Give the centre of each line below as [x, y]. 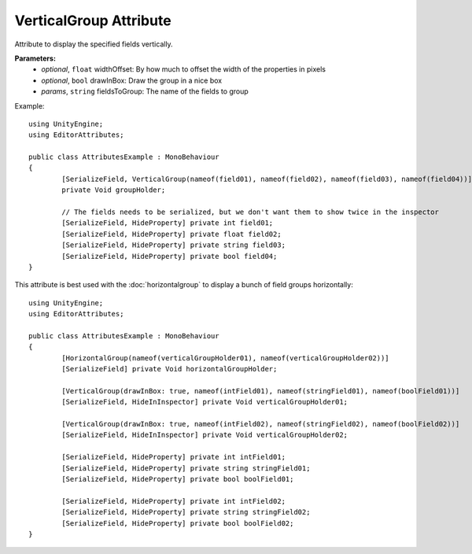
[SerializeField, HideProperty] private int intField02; [174, 501]
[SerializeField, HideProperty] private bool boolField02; [178, 523]
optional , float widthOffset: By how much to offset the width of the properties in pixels [184, 69]
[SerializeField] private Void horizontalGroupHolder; [170, 369]
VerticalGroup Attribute [93, 20]
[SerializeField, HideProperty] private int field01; [168, 223]
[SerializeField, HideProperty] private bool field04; [170, 256]
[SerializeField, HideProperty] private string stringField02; [186, 512]
